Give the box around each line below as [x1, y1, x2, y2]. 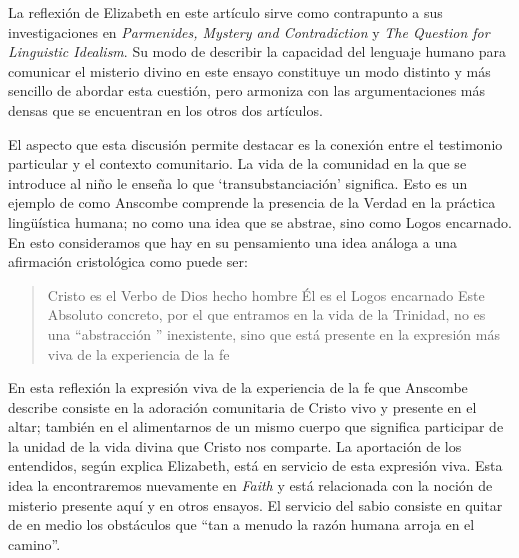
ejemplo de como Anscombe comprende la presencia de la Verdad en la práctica [8, 192, 496, 213]
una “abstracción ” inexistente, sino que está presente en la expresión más [47, 323, 500, 344]
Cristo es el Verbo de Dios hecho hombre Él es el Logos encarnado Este [47, 284, 485, 305]
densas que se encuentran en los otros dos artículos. [8, 99, 323, 120]
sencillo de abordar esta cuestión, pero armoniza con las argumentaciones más [8, 80, 486, 101]
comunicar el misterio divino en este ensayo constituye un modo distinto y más [8, 60, 491, 81]
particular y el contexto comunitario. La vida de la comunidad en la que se [8, 153, 467, 174]
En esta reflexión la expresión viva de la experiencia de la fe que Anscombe [8, 377, 468, 398]
